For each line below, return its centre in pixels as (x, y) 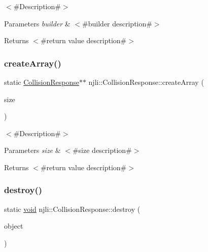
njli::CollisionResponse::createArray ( (146, 82)
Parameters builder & (37, 23)
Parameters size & (32, 150)
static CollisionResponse (42, 82)
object (14, 226)
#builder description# (117, 23)
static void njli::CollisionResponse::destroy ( (72, 209)
